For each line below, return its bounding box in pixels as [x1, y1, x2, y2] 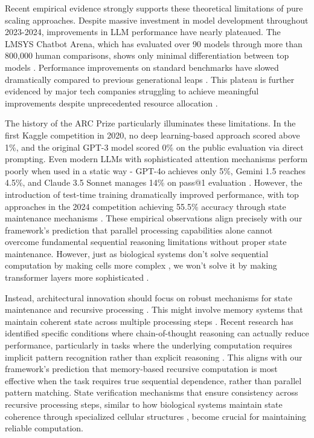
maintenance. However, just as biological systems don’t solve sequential [5, 247, 269, 260]
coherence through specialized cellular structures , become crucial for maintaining [5, 410, 307, 422]
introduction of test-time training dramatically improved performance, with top [5, 188, 299, 200]
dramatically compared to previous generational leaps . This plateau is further [5, 73, 295, 85]
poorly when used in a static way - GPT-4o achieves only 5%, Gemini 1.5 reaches [5, 164, 306, 177]
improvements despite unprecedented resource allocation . [5, 96, 218, 109]
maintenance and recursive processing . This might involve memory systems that [5, 303, 303, 316]
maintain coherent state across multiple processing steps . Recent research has [5, 315, 293, 327]
